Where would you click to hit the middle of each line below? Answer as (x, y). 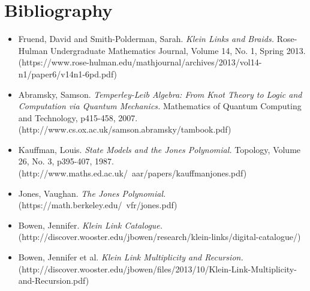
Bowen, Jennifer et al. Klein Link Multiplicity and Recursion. (131, 257)
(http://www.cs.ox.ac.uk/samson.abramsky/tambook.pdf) (125, 129)
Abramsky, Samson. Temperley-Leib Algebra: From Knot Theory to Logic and (160, 94)
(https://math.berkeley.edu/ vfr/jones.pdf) (98, 205)
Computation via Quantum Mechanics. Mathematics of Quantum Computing (160, 106)
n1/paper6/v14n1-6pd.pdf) (68, 73)
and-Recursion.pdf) (54, 280)
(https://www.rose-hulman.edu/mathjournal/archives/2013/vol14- (140, 62)
